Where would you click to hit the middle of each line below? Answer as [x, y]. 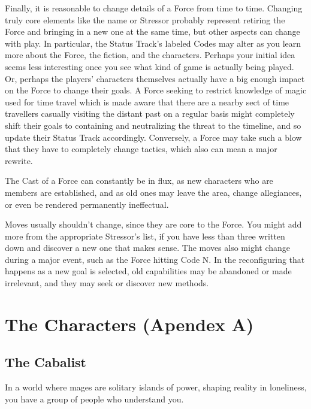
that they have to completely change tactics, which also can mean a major [141, 149]
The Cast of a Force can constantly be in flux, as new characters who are [139, 181]
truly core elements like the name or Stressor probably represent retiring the [145, 19]
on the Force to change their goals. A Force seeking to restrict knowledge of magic [156, 90]
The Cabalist [46, 362]
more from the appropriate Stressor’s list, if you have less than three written [145, 236]
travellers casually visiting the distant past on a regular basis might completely [150, 113]
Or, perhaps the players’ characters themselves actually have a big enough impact [155, 78]
